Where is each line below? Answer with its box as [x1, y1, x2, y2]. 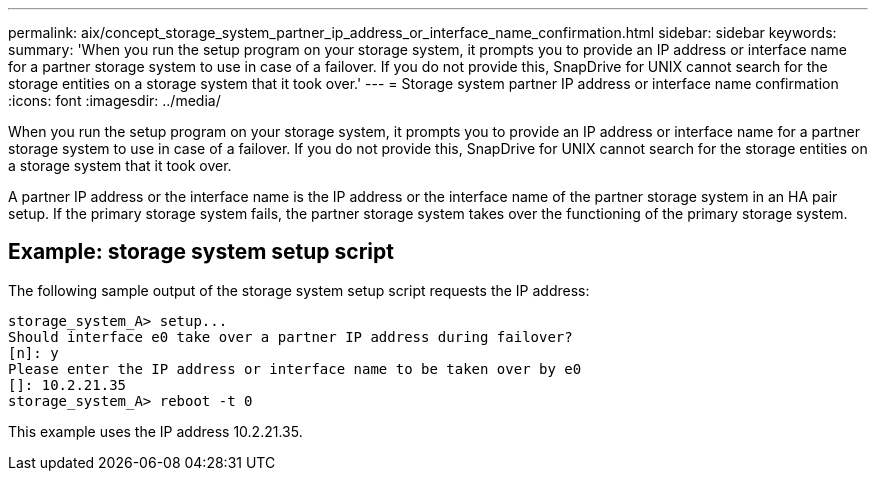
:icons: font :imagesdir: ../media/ [8, 92, 221, 109]
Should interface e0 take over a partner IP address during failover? [8, 328, 573, 345]
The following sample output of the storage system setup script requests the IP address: [8, 281, 590, 299]
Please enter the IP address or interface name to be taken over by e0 [8, 360, 582, 377]
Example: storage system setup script [8, 239, 394, 265]
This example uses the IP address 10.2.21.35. [8, 422, 303, 440]
